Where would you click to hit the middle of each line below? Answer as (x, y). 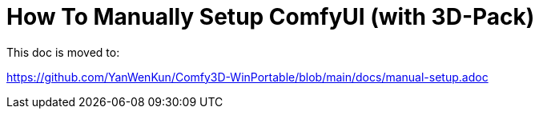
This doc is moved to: (63, 52)
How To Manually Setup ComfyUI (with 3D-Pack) (271, 17)
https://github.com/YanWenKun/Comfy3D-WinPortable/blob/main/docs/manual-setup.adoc (247, 77)
